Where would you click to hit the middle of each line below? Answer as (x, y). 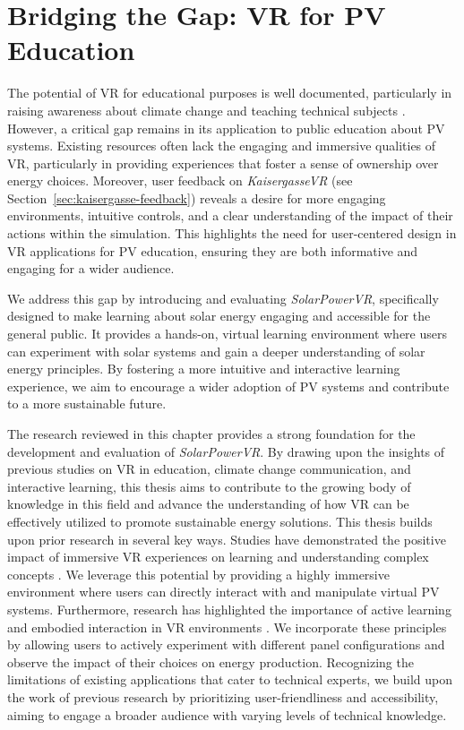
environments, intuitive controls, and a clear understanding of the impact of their (230, 215)
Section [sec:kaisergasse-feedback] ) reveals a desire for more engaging (197, 198)
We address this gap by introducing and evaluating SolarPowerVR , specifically (223, 298)
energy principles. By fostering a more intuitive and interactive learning (204, 369)
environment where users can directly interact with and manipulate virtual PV (223, 592)
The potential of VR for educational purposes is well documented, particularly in (230, 93)
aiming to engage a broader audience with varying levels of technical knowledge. (227, 714)
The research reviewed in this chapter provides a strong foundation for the (211, 434)
